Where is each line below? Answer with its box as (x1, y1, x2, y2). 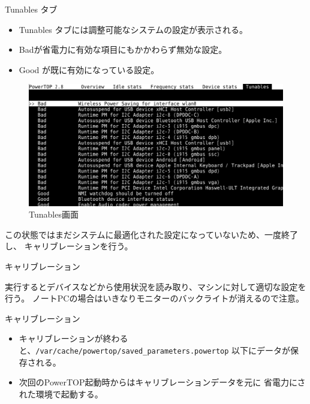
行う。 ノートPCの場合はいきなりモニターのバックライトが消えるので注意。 (5, 292, 305, 304)
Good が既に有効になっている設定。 (19, 63, 159, 76)
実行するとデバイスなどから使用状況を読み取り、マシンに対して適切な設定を (5, 280, 306, 293)
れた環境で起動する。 (19, 387, 103, 400)
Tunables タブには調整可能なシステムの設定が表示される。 (19, 23, 248, 35)
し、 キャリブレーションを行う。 (5, 240, 133, 252)
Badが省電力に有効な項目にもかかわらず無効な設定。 (19, 43, 227, 56)
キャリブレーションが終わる (19, 332, 128, 345)
